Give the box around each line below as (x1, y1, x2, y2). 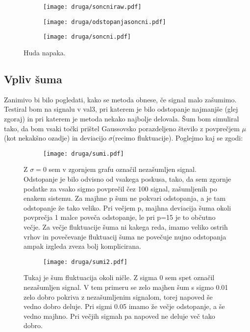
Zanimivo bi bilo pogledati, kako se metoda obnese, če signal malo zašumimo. (4, 94, 237, 104)
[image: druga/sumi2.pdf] (43, 258, 127, 265)
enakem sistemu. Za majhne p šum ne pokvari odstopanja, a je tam (24, 193, 226, 203)
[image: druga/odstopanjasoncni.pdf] (43, 18, 166, 25)
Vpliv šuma (4, 71, 62, 86)
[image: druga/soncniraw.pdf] (43, 3, 142, 10)
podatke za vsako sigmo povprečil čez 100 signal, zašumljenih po (24, 183, 217, 193)
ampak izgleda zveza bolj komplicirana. (24, 241, 141, 251)
